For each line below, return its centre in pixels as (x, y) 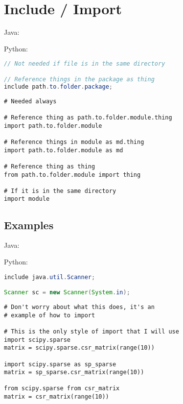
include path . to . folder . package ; (58, 86)
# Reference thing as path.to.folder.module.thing (88, 117)
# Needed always (30, 101)
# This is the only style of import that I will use (91, 331)
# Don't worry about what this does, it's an (79, 307)
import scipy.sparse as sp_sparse (60, 364)
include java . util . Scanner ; (50, 277)
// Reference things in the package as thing (79, 79)
